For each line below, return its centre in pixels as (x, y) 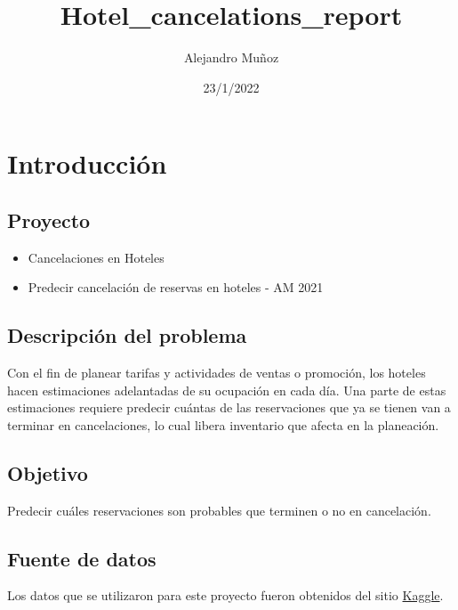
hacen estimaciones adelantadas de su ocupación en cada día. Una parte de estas (227, 390)
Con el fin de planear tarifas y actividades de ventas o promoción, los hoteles (217, 373)
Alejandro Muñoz (231, 57)
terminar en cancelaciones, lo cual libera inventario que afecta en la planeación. (223, 424)
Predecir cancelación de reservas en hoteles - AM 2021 (176, 287)
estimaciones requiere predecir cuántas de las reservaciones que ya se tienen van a (229, 407)
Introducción (87, 163)
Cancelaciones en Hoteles (96, 257)
